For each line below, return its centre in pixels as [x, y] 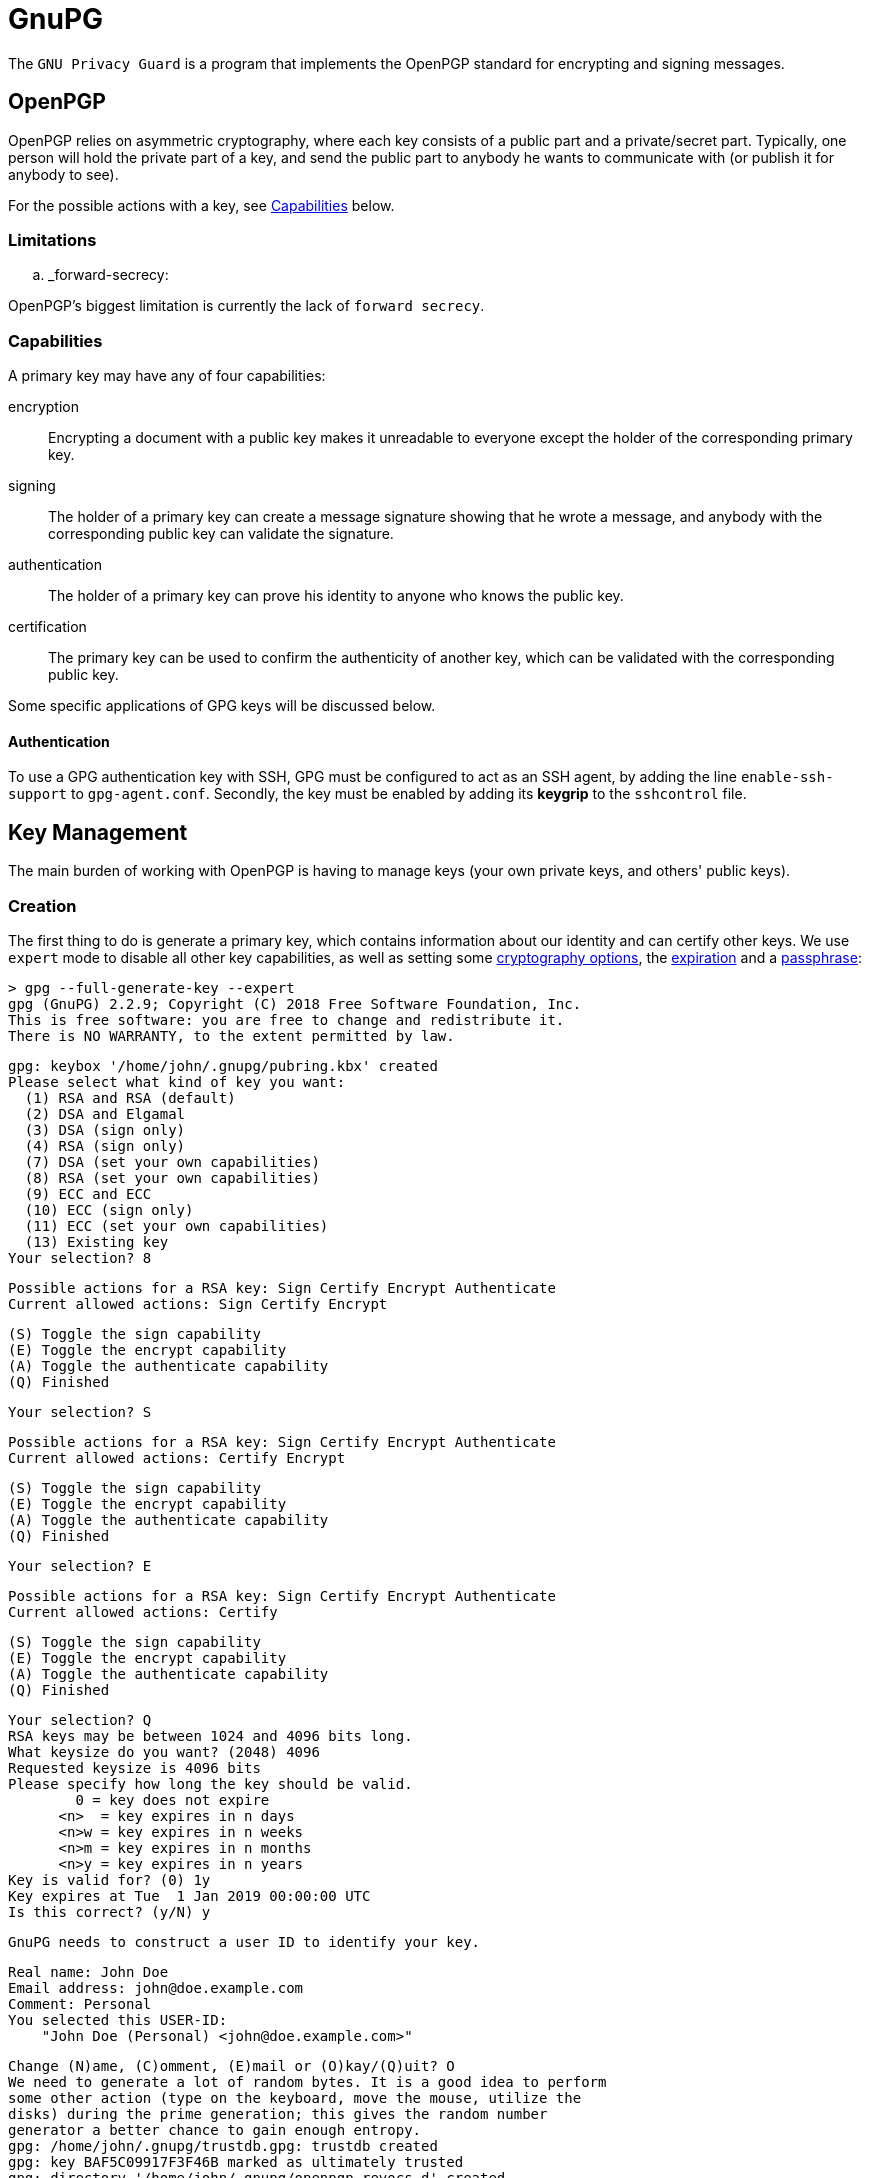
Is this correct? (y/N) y [109, 1911]
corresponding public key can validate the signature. [221, 534]
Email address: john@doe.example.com [156, 1987]
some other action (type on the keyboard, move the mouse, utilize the [295, 2097]
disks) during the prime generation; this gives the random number [278, 2113]
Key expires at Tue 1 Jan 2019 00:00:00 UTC [189, 1895]
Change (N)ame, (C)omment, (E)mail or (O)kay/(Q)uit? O [231, 2065]
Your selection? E [80, 1565]
